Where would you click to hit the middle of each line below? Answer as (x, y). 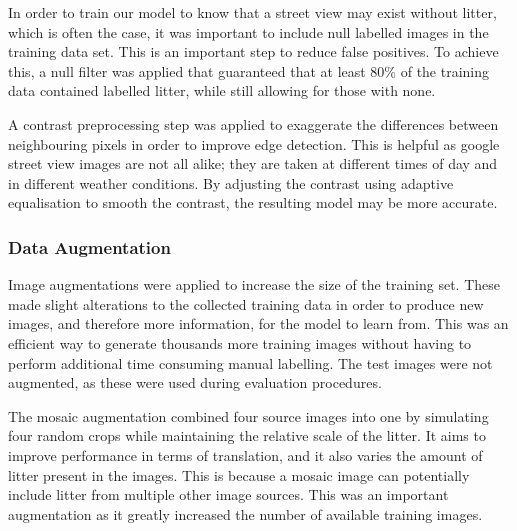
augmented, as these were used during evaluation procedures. (195, 382)
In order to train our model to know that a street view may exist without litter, (252, 12)
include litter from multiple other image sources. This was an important (228, 494)
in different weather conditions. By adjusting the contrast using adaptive (231, 182)
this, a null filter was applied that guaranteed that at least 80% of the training (249, 70)
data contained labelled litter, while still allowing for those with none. (222, 90)
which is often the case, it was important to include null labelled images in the (248, 31)
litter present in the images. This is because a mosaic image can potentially (239, 474)
